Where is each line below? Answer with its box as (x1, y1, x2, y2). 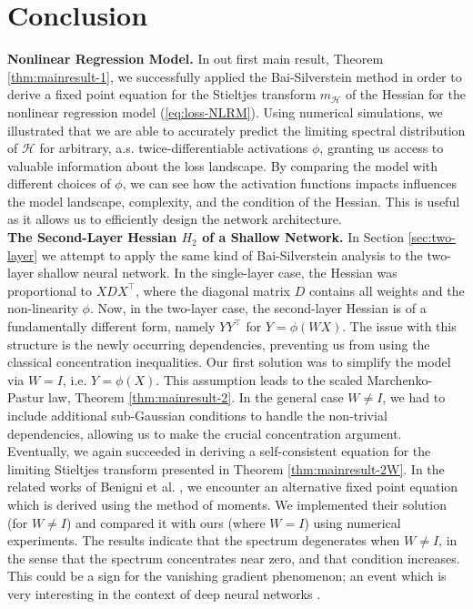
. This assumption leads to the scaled (156, 370, 363, 389)
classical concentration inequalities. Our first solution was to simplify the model (7, 352, 451, 371)
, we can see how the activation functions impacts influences (122, 174, 458, 193)
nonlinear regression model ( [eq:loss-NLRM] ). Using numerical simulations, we (7, 102, 443, 121)
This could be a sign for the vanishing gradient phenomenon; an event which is (7, 566, 447, 585)
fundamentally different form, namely (7, 317, 216, 336)
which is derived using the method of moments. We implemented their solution (7, 494, 447, 513)
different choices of (7, 174, 111, 193)
